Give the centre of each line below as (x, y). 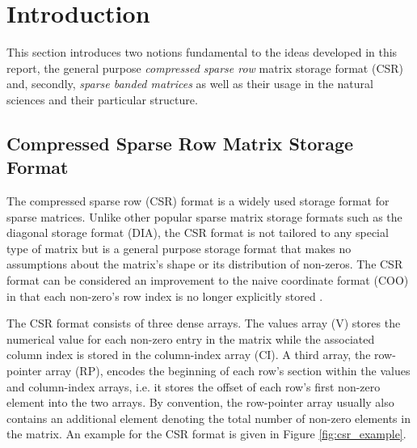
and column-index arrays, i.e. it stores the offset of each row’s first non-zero (194, 386)
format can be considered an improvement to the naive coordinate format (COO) (208, 280)
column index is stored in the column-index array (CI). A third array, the (189, 355)
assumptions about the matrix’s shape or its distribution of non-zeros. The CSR (205, 264)
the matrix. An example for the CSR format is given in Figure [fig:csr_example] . (206, 434)
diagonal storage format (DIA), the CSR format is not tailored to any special (198, 232)
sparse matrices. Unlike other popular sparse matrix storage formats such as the (204, 216)
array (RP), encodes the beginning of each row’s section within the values (228, 371)
